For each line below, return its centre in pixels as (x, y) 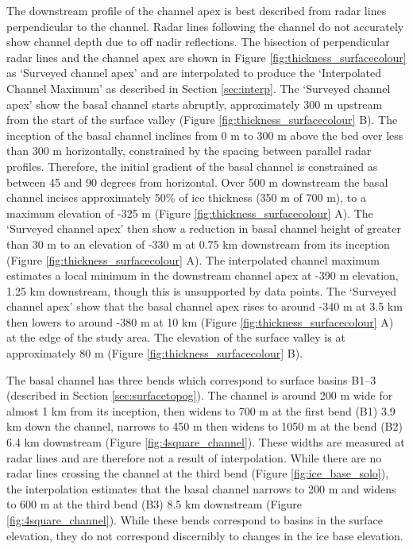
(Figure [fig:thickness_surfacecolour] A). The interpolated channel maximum (193, 259)
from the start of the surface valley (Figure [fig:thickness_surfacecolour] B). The (202, 120)
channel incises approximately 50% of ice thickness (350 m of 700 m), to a (186, 197)
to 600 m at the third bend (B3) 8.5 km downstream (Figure (154, 504)
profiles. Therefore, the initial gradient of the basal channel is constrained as (192, 166)
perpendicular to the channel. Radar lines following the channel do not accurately (205, 26)
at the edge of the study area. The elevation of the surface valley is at (176, 337)
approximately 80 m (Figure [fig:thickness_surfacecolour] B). (154, 353)
